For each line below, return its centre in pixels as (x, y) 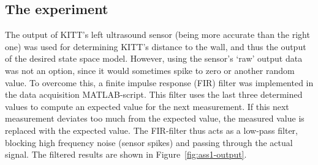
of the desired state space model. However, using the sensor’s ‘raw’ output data (154, 58)
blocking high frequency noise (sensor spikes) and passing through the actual (149, 142)
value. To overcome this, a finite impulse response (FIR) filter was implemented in (159, 82)
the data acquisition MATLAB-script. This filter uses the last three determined (154, 94)
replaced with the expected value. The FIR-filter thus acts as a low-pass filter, (152, 130)
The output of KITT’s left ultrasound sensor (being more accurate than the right (157, 35)
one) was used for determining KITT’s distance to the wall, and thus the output (156, 46)
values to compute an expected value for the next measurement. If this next (147, 106)
